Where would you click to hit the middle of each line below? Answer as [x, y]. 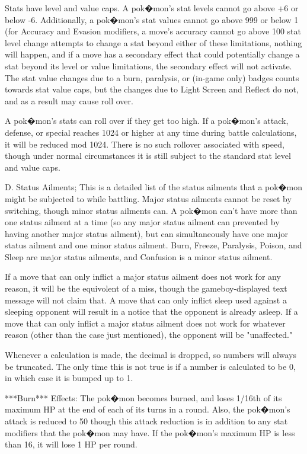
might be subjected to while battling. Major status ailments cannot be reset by [148, 198]
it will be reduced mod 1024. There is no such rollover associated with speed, [145, 144]
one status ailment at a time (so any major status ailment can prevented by [142, 222]
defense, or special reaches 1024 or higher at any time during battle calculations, [151, 132]
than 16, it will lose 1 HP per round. [71, 444]
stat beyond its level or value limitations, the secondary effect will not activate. [148, 65]
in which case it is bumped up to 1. [69, 378]
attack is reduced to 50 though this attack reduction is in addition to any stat [146, 421]
